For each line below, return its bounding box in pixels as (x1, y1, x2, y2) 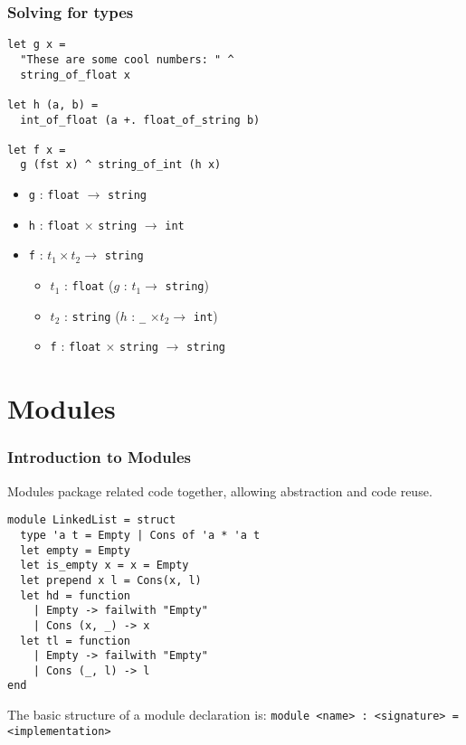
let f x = (7, 143, 66, 156)
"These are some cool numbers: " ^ (20, 52, 234, 66)
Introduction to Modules (7, 446, 191, 468)
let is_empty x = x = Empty (20, 559, 189, 572)
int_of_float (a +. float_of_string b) (20, 113, 261, 127)
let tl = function (20, 634, 131, 647)
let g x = (7, 38, 66, 52)
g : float (28, 184, 80, 203)
